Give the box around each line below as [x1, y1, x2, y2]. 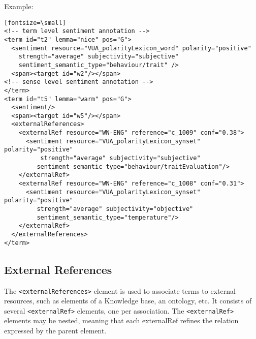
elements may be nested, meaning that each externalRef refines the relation [4, 315, 239, 326]
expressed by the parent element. [4, 325, 107, 336]
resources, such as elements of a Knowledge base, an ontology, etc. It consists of [4, 295, 252, 306]
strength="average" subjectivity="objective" [37, 205, 194, 213]
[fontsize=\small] [4, 19, 66, 26]
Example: [4, 1, 34, 11]
